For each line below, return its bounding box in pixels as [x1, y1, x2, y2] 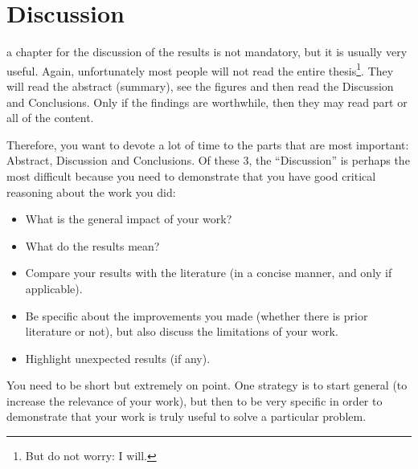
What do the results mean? [25, 237, 160, 254]
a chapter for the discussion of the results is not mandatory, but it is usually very [6, 43, 408, 60]
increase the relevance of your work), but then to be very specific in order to [6, 392, 383, 409]
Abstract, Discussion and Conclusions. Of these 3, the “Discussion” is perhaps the [6, 152, 410, 169]
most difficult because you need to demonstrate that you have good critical [6, 167, 376, 184]
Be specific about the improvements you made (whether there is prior [25, 307, 368, 324]
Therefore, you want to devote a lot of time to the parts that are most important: [6, 136, 409, 153]
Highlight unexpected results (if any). [25, 349, 211, 366]
